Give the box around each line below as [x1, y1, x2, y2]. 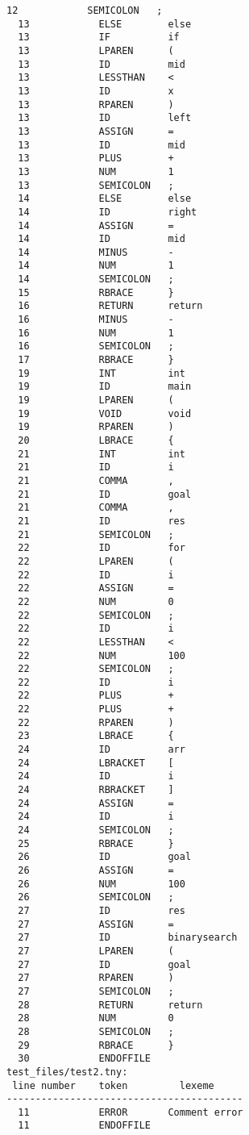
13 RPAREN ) [18, 98, 174, 111]
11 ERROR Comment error [18, 1106, 243, 1118]
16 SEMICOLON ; [18, 340, 174, 353]
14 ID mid [18, 233, 185, 245]
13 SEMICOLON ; [18, 179, 174, 191]
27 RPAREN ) [18, 972, 174, 984]
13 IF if [18, 31, 180, 44]
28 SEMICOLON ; [18, 1025, 174, 1037]
